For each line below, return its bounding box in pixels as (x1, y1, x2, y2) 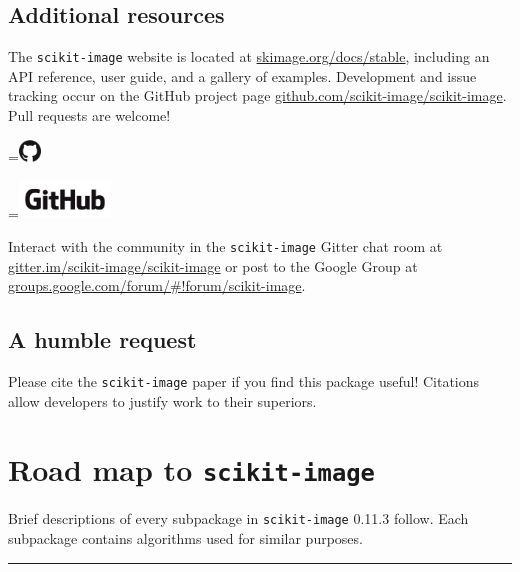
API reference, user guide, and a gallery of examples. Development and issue (8, 65, 477, 86)
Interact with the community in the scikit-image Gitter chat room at (8, 235, 443, 256)
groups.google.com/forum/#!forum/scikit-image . (8, 275, 306, 296)
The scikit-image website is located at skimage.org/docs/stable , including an (8, 46, 490, 67)
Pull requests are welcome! (8, 105, 171, 126)
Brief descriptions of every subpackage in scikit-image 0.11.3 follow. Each (8, 508, 469, 529)
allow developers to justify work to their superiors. (8, 390, 317, 411)
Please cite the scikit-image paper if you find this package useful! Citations (8, 370, 480, 391)
